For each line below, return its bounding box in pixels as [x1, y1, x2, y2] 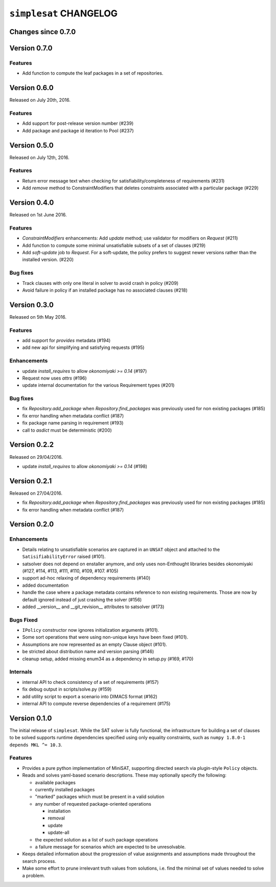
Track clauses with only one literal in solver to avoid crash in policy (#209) [22, 280, 179, 286]
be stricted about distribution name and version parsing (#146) [22, 649, 154, 655]
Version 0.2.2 [9, 440, 54, 449]
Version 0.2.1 [9, 476, 52, 485]
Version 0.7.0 [9, 43, 53, 52]
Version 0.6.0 [9, 83, 54, 92]
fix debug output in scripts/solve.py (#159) [22, 686, 112, 693]
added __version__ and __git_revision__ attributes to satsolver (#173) [22, 604, 165, 610]
